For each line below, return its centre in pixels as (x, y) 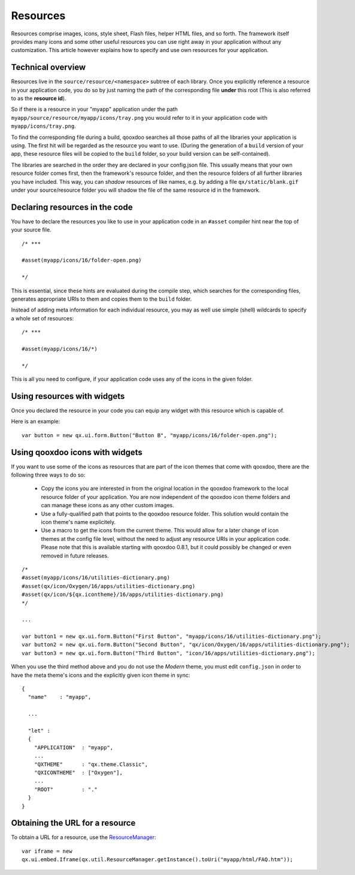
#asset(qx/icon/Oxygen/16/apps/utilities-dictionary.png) (109, 586)
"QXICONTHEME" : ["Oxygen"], (78, 772)
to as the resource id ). (39, 98)
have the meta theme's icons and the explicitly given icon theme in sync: (101, 675)
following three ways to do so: (48, 475)
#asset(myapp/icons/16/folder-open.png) (82, 260)
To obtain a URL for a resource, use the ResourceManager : (84, 837)
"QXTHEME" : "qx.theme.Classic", (91, 764)
